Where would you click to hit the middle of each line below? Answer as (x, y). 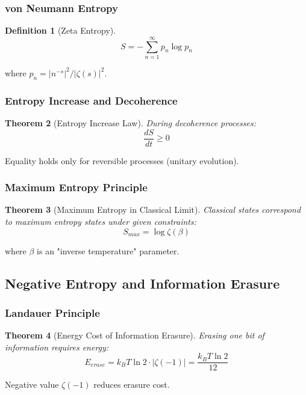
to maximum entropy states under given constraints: (101, 222)
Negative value (32, 384)
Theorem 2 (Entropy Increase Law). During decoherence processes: (130, 122)
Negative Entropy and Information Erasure (142, 283)
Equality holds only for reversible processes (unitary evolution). (122, 160)
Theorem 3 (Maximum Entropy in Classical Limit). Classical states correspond (153, 210)
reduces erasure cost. (132, 384)
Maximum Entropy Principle (76, 187)
